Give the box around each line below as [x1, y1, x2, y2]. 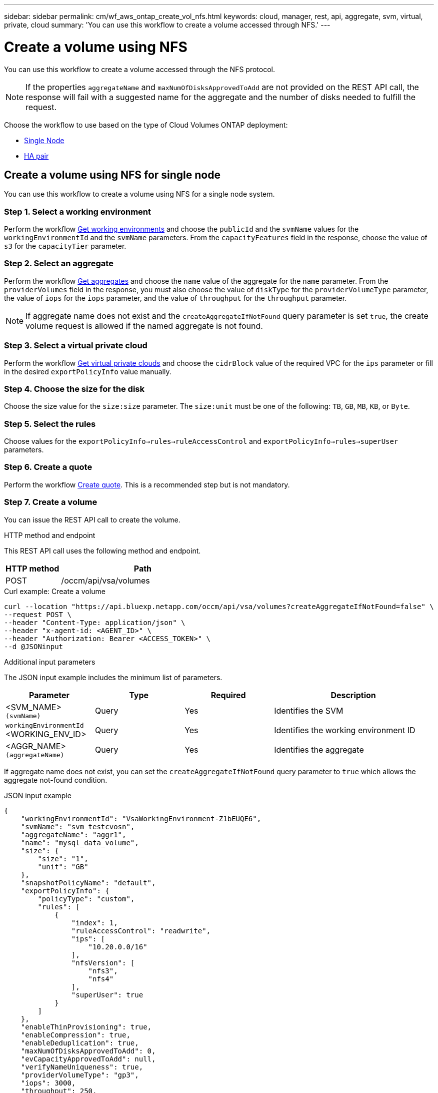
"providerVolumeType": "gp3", [20, 1070, 139, 1079]
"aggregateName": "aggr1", [20, 830, 126, 839]
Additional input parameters [4, 657, 95, 666]
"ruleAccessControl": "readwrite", [71, 926, 211, 935]
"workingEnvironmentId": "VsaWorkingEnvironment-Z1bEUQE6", [20, 814, 261, 823]
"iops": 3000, [20, 1078, 76, 1087]
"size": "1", [37, 854, 88, 863]
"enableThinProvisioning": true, [20, 1022, 152, 1031]
